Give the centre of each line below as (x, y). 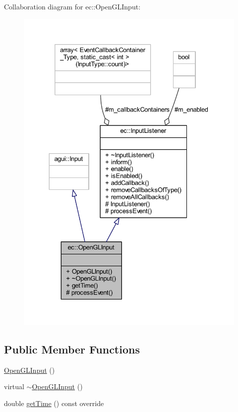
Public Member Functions (72, 349)
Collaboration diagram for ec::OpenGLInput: (72, 6)
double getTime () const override (54, 403)
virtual (14, 386)
